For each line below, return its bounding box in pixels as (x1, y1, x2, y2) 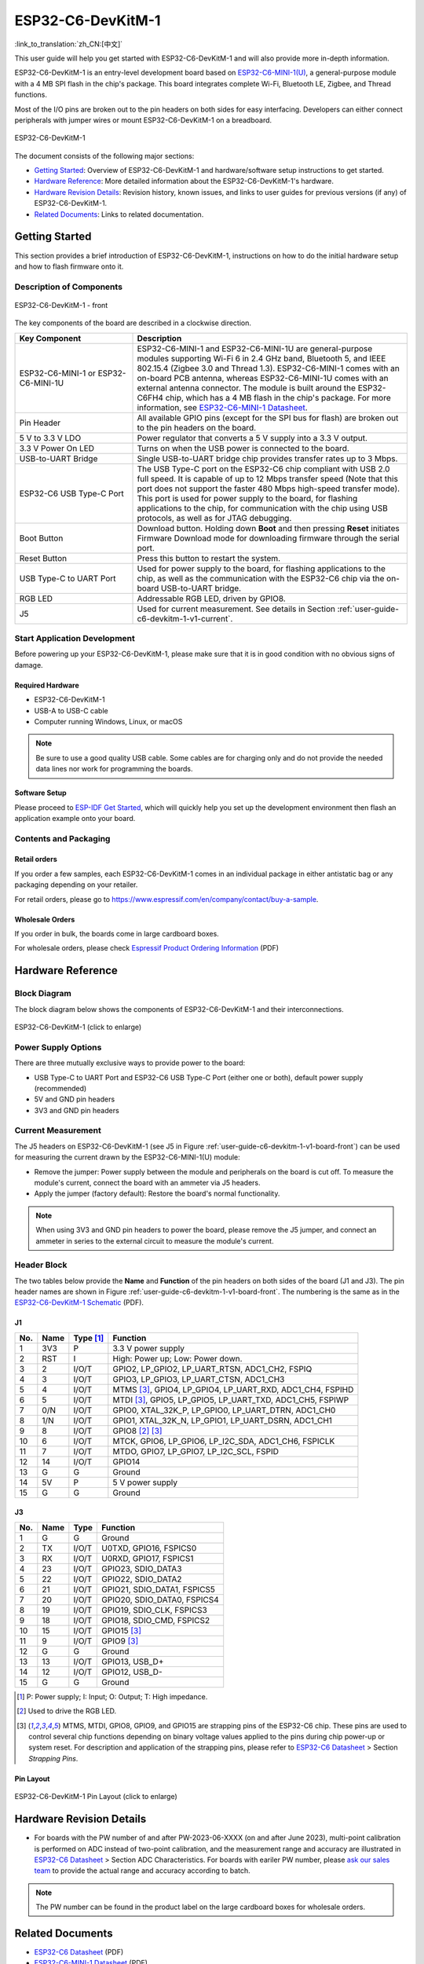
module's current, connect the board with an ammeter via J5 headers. (34, 1178, 261, 1187)
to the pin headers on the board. (137, 422, 257, 433)
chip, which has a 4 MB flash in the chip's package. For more (165, 392, 392, 403)
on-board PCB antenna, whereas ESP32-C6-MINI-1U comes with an (137, 372, 389, 383)
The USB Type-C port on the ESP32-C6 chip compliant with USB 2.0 (137, 464, 390, 475)
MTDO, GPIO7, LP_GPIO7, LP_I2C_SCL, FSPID (112, 1446, 279, 1457)
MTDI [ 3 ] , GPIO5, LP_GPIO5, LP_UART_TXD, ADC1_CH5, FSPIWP (112, 1394, 349, 1405)
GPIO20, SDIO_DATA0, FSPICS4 (101, 1594, 219, 1605)
